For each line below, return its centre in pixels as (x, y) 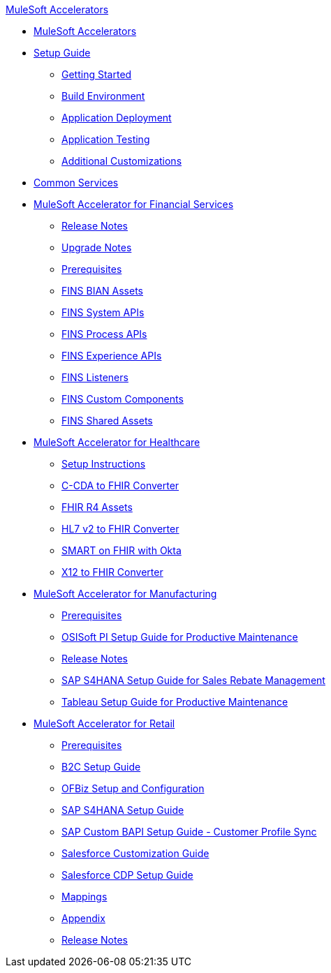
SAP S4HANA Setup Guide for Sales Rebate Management (193, 680)
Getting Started (97, 74)
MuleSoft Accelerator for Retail (104, 723)
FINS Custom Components (123, 399)
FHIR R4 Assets (97, 507)
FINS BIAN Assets (102, 291)
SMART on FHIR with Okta (122, 550)
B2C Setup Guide (101, 767)
